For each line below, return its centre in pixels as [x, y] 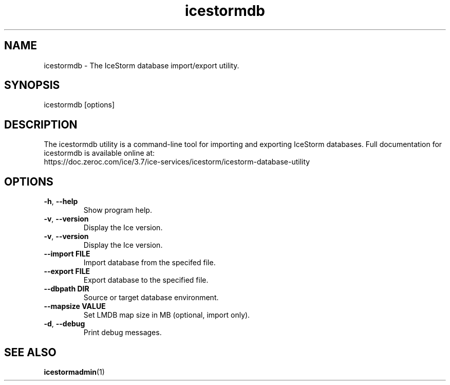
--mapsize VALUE [75, 306]
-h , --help [61, 201]
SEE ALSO [30, 352]
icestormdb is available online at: [99, 153]
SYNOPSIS [32, 85]
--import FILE [67, 254]
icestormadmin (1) [74, 372]
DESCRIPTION [41, 124]
